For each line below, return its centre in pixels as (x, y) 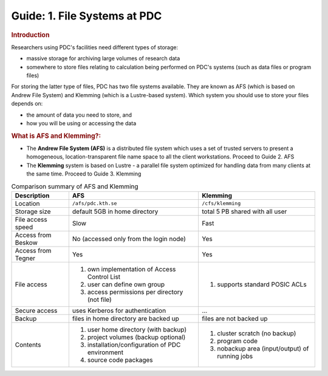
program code (237, 341)
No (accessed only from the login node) (129, 239)
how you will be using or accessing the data (81, 123)
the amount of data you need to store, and (79, 115)
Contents (28, 344)
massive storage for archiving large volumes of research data (103, 58)
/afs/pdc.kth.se (94, 203)
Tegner (25, 258)
